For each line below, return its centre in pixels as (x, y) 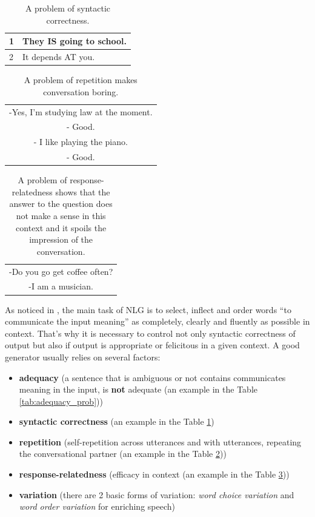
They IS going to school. (75, 41)
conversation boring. (81, 91)
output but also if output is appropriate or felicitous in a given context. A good (152, 345)
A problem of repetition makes (81, 80)
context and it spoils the (61, 227)
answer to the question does (61, 204)
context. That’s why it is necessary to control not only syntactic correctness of (150, 333)
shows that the (83, 191)
